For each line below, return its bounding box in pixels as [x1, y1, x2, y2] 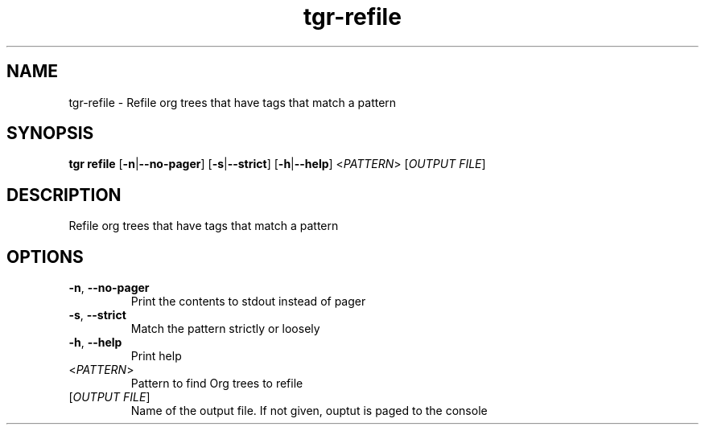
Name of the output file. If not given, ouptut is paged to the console [130, 404, 488, 418]
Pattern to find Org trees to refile [130, 376, 303, 391]
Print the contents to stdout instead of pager [130, 294, 366, 309]
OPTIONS [6, 246, 84, 267]
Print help [130, 349, 182, 363]
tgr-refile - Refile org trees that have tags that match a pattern [68, 95, 397, 109]
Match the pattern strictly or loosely [130, 322, 320, 336]
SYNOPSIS [6, 123, 94, 144]
